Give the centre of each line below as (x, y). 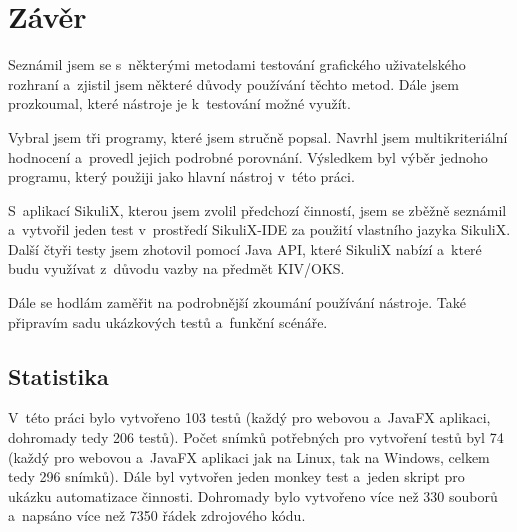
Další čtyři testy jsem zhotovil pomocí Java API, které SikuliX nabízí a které (245, 248)
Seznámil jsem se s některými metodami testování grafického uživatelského (237, 64)
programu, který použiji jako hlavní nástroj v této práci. (181, 176)
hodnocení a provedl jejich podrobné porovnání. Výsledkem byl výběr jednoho (248, 156)
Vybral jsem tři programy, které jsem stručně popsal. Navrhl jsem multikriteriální (258, 136)
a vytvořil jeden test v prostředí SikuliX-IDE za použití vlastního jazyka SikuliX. (259, 229)
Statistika (58, 375)
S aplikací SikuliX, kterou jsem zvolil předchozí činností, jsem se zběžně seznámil (257, 209)
